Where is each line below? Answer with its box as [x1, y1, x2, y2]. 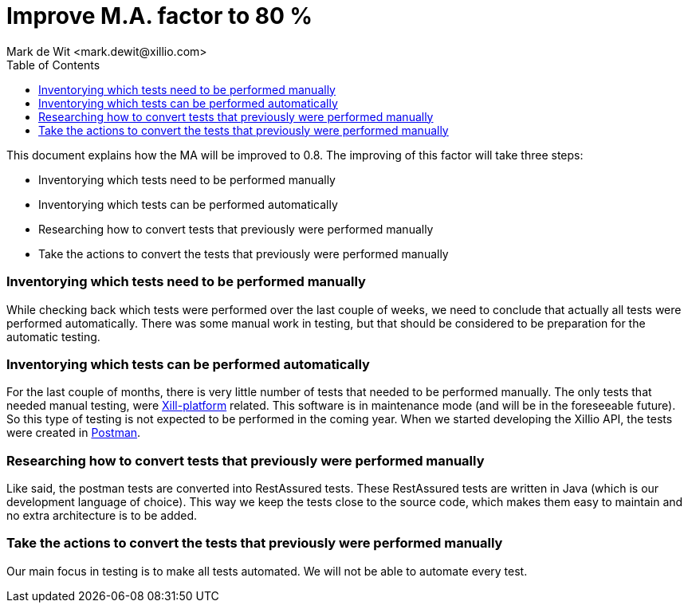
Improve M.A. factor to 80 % [6, 2, 313, 29]
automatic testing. [6, 329, 100, 344]
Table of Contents [6, 57, 100, 72]
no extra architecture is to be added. [6, 509, 198, 522]
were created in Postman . [6, 426, 141, 440]
